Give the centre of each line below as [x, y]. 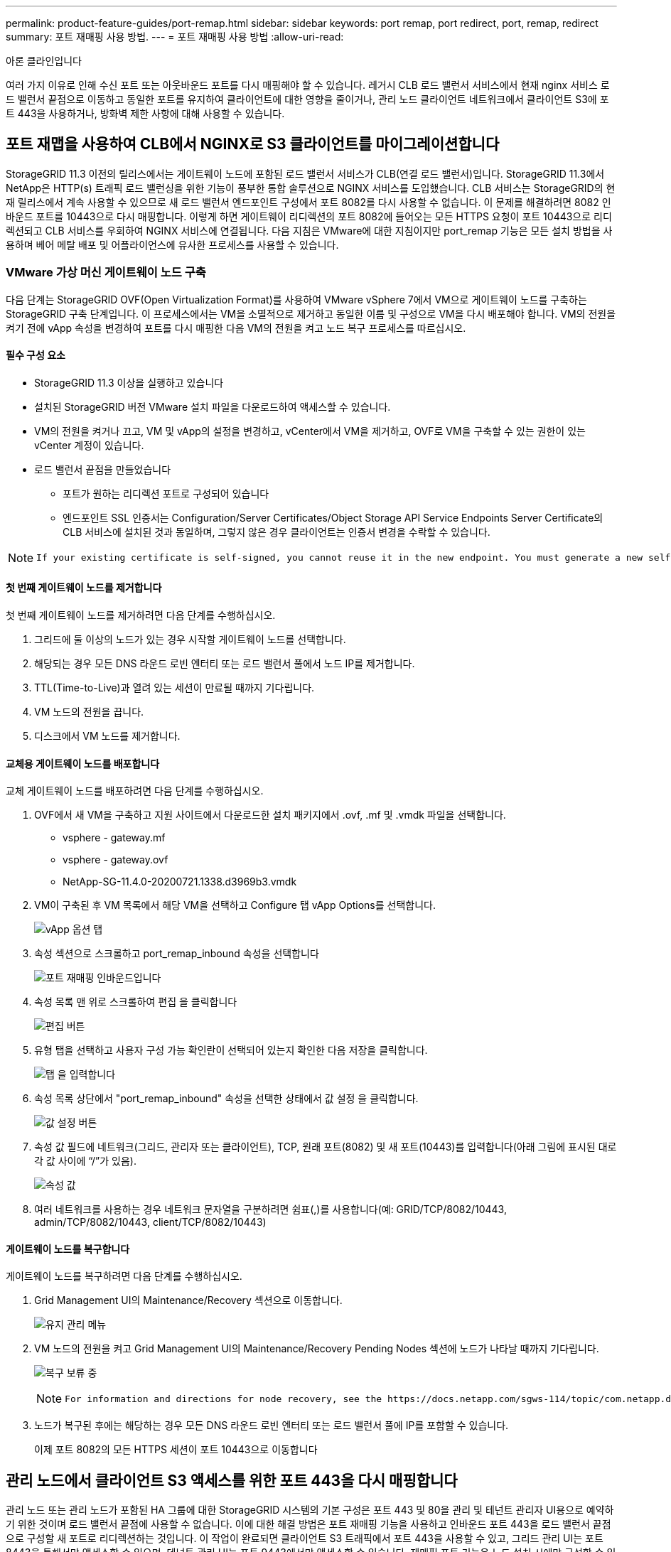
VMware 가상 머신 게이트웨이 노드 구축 [106, 273]
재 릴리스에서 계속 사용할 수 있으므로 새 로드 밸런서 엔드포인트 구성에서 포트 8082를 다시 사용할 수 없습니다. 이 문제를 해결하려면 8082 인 [308, 202]
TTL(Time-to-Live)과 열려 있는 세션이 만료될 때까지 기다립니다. [175, 688]
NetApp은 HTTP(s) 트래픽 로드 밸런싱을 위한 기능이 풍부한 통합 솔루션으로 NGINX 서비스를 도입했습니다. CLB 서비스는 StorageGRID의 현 [311, 188]
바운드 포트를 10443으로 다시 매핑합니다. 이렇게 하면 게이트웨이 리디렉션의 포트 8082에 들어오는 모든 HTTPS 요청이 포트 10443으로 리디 [309, 216]
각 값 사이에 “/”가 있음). [85, 1161]
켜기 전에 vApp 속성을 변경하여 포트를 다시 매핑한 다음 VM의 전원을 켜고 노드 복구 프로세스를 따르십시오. [236, 328]
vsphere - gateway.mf [114, 838]
